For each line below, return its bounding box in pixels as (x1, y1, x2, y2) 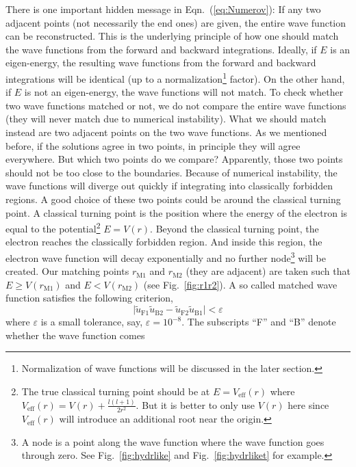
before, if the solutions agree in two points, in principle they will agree (5, 138, 301, 152)
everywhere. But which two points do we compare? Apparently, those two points (5, 152, 343, 166)
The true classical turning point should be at (21, 384, 210, 399)
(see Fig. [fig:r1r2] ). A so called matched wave (143, 277, 338, 291)
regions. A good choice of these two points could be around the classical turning (5, 191, 341, 206)
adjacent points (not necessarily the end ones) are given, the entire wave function (5, 15, 346, 29)
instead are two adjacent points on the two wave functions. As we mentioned (5, 125, 327, 139)
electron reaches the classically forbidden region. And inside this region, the (5, 235, 322, 249)
